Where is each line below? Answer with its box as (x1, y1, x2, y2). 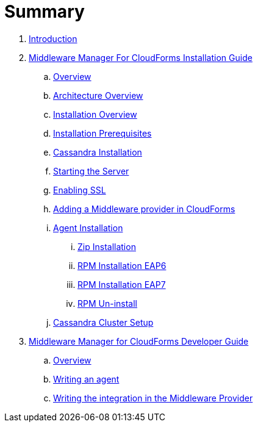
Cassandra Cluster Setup (53, 317, 154, 328)
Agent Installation (53, 222, 123, 233)
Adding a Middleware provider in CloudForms (53, 203, 235, 214)
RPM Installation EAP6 (77, 260, 167, 271)
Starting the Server (53, 165, 129, 176)
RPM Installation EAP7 (77, 279, 166, 290)
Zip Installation (77, 241, 136, 252)
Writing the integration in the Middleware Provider (53, 392, 253, 403)
